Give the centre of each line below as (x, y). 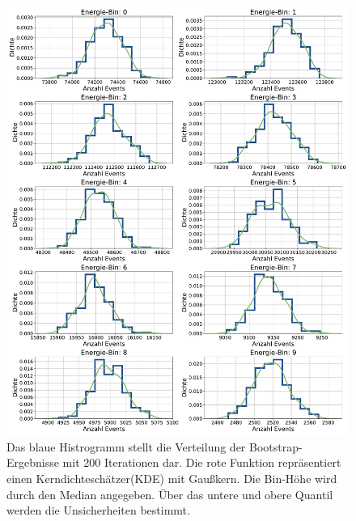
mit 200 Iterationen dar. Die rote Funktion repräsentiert (202, 462)
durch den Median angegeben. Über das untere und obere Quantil (170, 494)
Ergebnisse (33, 462)
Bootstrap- (276, 446)
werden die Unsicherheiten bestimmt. (98, 510)
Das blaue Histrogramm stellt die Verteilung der (126, 446)
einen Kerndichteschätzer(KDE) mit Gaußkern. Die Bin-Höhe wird (172, 478)
